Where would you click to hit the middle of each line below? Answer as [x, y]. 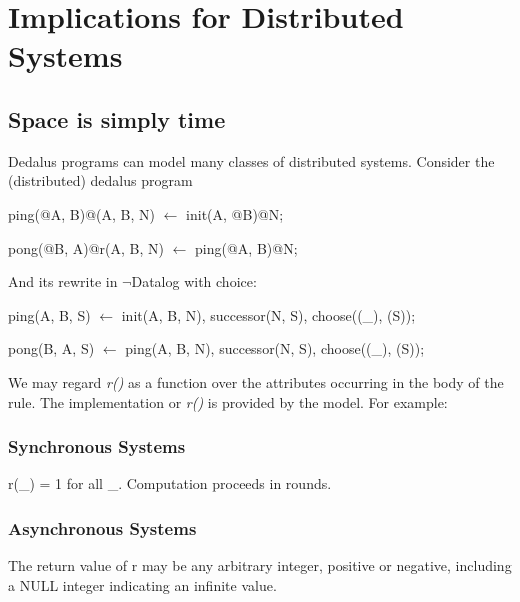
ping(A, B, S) [49, 314]
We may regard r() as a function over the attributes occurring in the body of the [256, 381]
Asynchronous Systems [102, 527]
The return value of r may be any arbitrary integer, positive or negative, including [260, 565]
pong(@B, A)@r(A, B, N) [86, 247]
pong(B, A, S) [51, 348]
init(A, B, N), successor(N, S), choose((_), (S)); [268, 314]
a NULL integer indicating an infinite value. [142, 584]
